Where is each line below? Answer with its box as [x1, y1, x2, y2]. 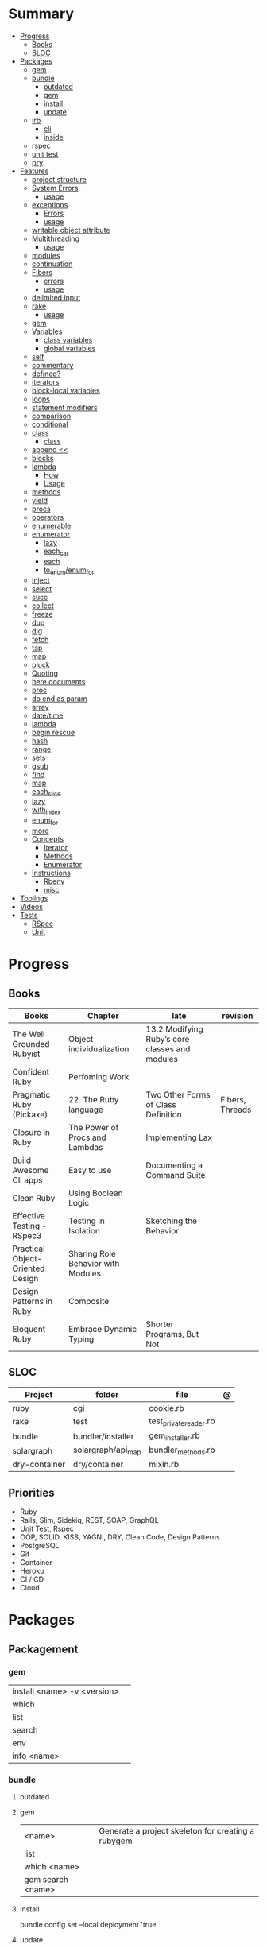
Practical [12, 1243, 45, 1254]
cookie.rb [149, 1402, 184, 1413]
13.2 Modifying [145, 1023, 204, 1034]
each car [43, 546, 69, 557]
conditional [31, 419, 69, 429]
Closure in [12, 1126, 50, 1137]
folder [95, 1388, 119, 1400]
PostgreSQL [19, 1541, 60, 1551]
